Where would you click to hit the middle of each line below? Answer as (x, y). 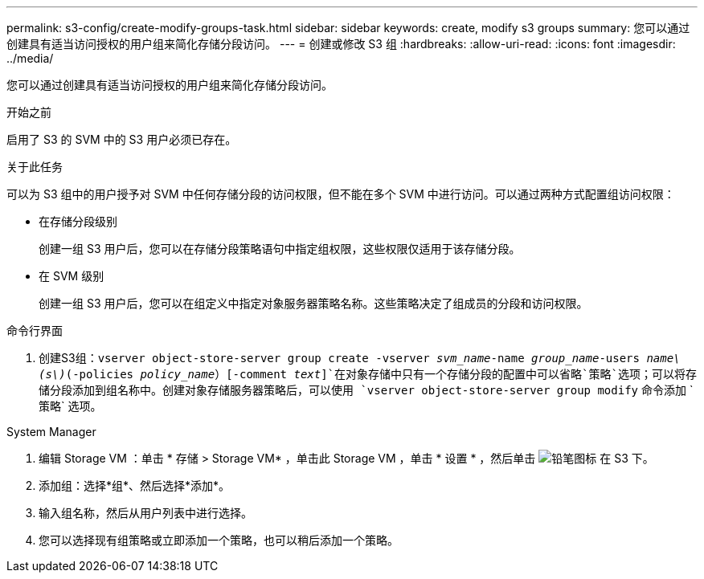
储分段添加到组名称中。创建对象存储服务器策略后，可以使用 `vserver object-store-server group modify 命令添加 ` (366, 390)
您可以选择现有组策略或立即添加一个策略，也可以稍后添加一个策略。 (219, 540)
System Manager (51, 432)
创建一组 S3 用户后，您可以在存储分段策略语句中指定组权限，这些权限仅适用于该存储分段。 (280, 249)
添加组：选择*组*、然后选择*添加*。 (135, 485)
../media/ (30, 58)
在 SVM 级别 (72, 276)
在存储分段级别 (78, 221)
